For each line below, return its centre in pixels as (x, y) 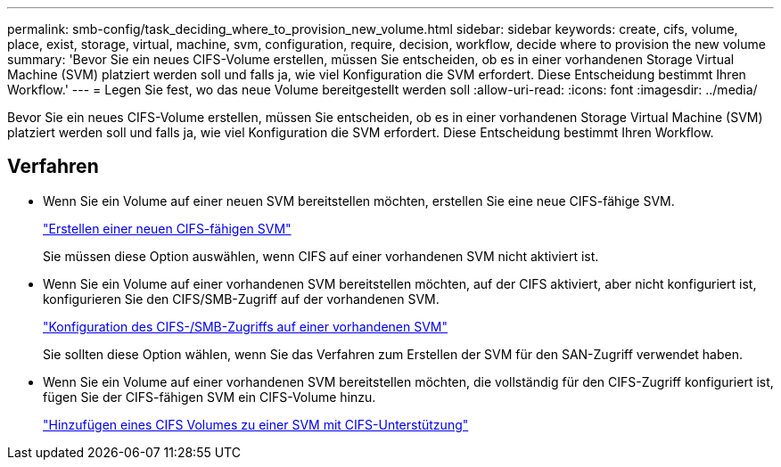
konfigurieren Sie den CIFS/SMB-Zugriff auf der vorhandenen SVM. (241, 299)
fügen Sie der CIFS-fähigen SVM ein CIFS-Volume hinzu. (210, 397)
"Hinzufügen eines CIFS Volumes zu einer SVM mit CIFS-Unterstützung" (256, 424)
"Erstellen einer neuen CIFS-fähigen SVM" (167, 228)
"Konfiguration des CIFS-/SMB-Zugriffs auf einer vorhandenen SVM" (246, 326)
